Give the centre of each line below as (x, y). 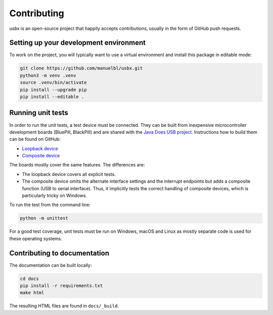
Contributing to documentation (59, 253)
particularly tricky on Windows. (54, 196)
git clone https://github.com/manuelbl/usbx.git (81, 68)
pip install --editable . (52, 97)
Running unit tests (39, 113)
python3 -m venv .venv (48, 75)
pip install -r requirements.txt (61, 286)
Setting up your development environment (78, 43)
